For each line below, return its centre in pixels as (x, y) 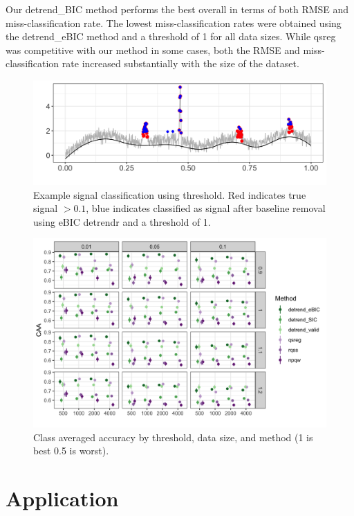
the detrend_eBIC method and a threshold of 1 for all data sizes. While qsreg (171, 36)
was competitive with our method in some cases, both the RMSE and (153, 50)
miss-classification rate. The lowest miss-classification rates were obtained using (174, 23)
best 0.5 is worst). (71, 451)
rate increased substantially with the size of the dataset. (180, 63)
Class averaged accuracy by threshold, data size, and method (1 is (173, 437)
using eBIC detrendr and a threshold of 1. (122, 221)
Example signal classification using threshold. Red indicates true (170, 194)
